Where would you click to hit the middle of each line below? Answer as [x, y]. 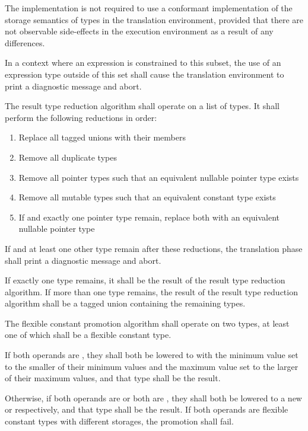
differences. [25, 42]
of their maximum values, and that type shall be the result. [113, 378]
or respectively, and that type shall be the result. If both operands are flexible [147, 409]
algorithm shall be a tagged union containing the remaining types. [125, 303]
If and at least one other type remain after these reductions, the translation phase [154, 248]
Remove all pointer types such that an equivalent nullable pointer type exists [159, 177]
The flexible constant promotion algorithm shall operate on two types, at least [147, 323]
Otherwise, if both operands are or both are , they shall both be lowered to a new [153, 398]
